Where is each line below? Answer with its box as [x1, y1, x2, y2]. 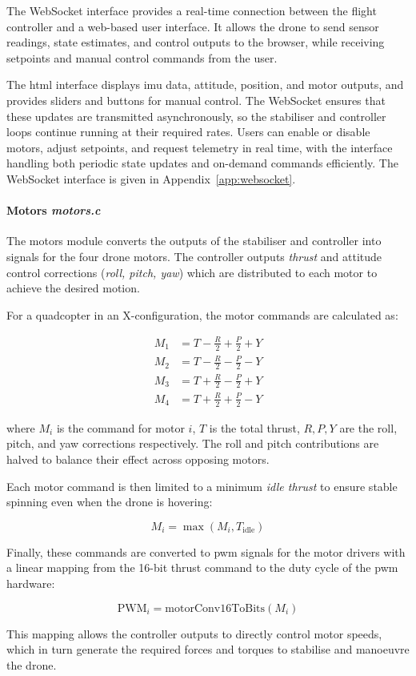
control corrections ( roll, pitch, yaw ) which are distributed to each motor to [6, 264, 378, 280]
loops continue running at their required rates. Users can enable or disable [6, 123, 370, 140]
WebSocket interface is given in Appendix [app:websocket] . [6, 170, 296, 187]
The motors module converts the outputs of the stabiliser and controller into [6, 232, 382, 249]
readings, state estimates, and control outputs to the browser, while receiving [6, 34, 385, 50]
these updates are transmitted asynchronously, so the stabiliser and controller [6, 107, 386, 124]
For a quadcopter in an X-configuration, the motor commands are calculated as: [6, 306, 398, 323]
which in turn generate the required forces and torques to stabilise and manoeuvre [6, 641, 410, 658]
